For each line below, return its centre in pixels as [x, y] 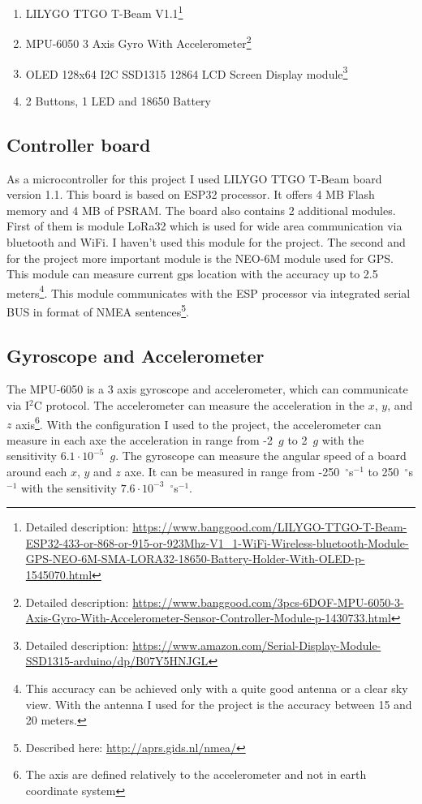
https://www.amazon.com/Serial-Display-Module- [257, 645]
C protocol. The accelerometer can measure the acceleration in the [199, 405]
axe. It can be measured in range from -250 [232, 472]
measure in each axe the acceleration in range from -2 [140, 439]
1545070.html [59, 574]
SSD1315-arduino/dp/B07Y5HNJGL [117, 661]
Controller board [79, 144]
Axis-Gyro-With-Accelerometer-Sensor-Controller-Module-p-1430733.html [208, 618]
